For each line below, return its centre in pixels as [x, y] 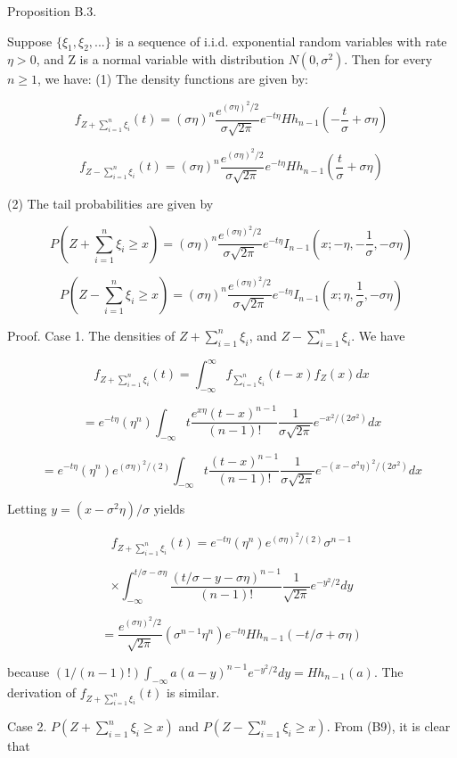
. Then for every [388, 59]
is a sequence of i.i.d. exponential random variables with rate [281, 41]
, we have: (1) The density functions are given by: [173, 79]
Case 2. [27, 726]
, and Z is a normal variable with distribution [160, 59]
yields [169, 509]
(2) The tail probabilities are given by [110, 204]
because [29, 671]
